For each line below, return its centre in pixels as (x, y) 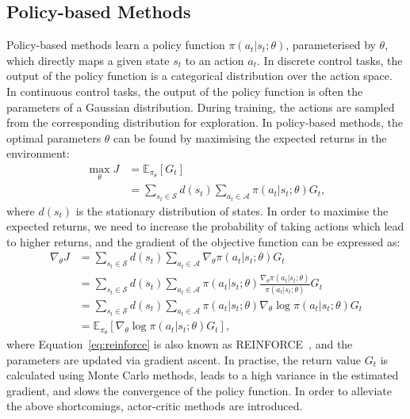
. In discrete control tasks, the (330, 60)
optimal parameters (54, 137)
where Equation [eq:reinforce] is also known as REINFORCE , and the (180, 343)
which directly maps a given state (88, 60)
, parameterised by (331, 45)
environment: (38, 153)
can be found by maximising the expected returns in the (250, 137)
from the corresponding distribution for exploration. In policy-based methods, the (205, 122)
